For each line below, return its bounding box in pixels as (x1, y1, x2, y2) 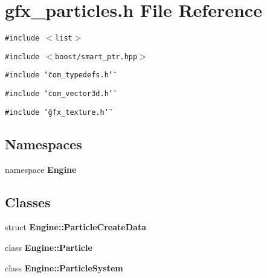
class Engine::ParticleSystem (5, 261, 123, 274)
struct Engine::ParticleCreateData (5, 221, 146, 233)
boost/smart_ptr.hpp (55, 52, 138, 61)
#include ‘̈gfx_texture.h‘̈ (5, 108, 109, 117)
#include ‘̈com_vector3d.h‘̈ (5, 89, 113, 99)
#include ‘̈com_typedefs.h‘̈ (5, 71, 113, 80)
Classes (5, 192, 51, 211)
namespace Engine (5, 163, 77, 175)
